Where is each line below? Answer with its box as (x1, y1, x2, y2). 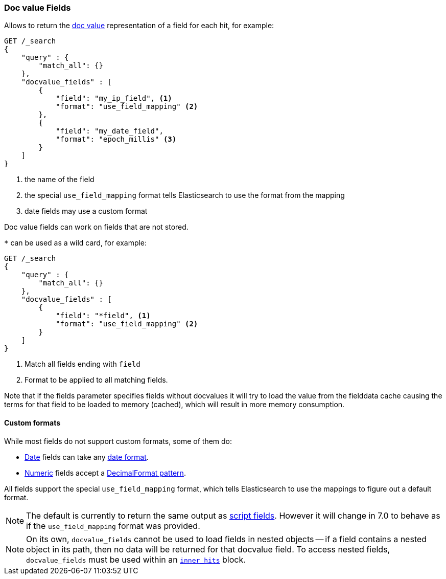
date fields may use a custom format (25, 207, 148, 216)
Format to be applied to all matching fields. (25, 375, 168, 385)
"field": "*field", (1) (56, 311, 151, 320)
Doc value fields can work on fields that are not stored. (4, 222, 189, 232)
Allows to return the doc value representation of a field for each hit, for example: (4, 21, 274, 30)
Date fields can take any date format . (25, 452, 149, 461)
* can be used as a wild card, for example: (4, 238, 147, 248)
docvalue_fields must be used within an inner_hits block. (26, 554, 246, 565)
